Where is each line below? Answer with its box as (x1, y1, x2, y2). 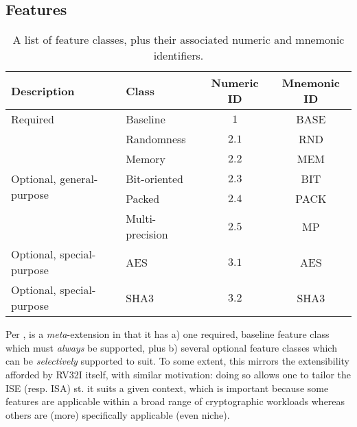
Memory (126, 151, 165, 167)
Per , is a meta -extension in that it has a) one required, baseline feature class (5, 327, 330, 341)
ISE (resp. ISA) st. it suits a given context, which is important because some (5, 380, 329, 395)
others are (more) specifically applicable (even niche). (5, 407, 230, 422)
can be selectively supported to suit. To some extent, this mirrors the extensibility (5, 354, 349, 368)
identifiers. (153, 47, 204, 64)
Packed (126, 191, 160, 207)
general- (60, 171, 98, 187)
